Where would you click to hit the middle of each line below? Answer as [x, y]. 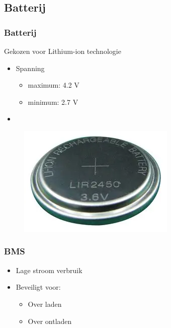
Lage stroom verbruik [49, 270]
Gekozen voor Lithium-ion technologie [63, 51]
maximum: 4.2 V [54, 85]
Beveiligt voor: [38, 287]
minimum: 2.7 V [53, 102]
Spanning [30, 68]
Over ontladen [50, 321]
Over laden [45, 304]
